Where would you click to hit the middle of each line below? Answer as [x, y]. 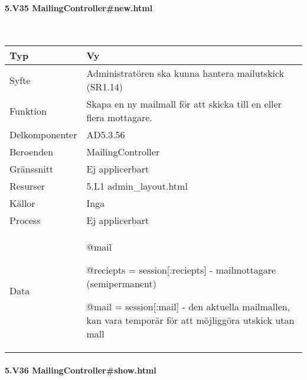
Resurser [27, 186]
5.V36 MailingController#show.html [81, 370]
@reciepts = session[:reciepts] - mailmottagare [181, 270]
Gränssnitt [32, 169]
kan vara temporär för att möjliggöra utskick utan [190, 320]
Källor [22, 203]
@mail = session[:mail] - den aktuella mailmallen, [188, 307]
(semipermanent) [121, 284]
